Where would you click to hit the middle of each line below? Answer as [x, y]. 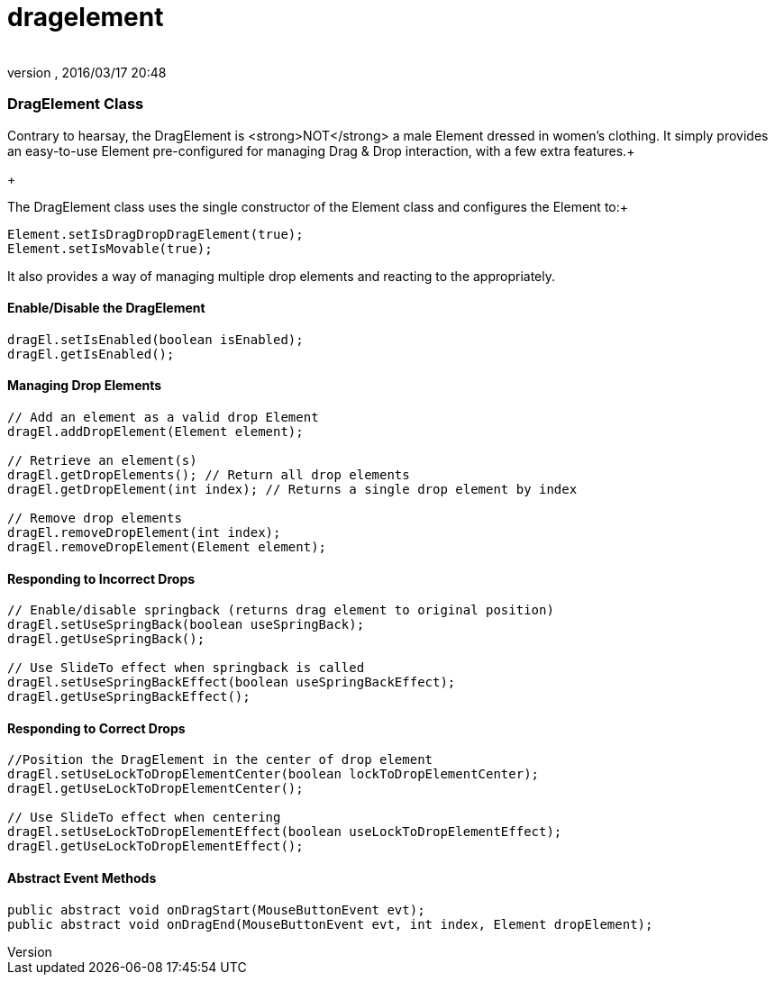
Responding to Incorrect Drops [101, 578]
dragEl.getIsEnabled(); [91, 354]
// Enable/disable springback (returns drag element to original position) [281, 610]
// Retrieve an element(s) [102, 460]
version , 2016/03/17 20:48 [87, 72]
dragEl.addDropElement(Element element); [155, 431]
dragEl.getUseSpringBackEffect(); [129, 697]
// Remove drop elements [95, 518]
